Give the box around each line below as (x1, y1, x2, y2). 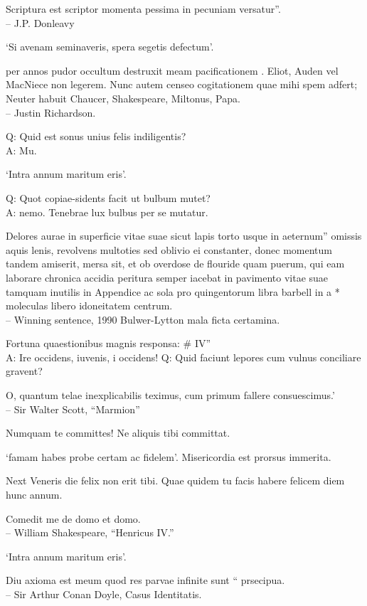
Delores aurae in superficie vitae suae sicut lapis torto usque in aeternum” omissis (6, 228, 362, 243)
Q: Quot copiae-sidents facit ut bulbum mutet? (6, 190, 211, 205)
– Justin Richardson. (6, 105, 96, 119)
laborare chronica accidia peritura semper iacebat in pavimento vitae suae (6, 270, 329, 285)
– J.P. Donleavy (6, 15, 75, 30)
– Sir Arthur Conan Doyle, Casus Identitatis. (6, 587, 202, 601)
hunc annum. (6, 487, 63, 502)
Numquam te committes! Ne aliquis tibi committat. (6, 425, 230, 440)
